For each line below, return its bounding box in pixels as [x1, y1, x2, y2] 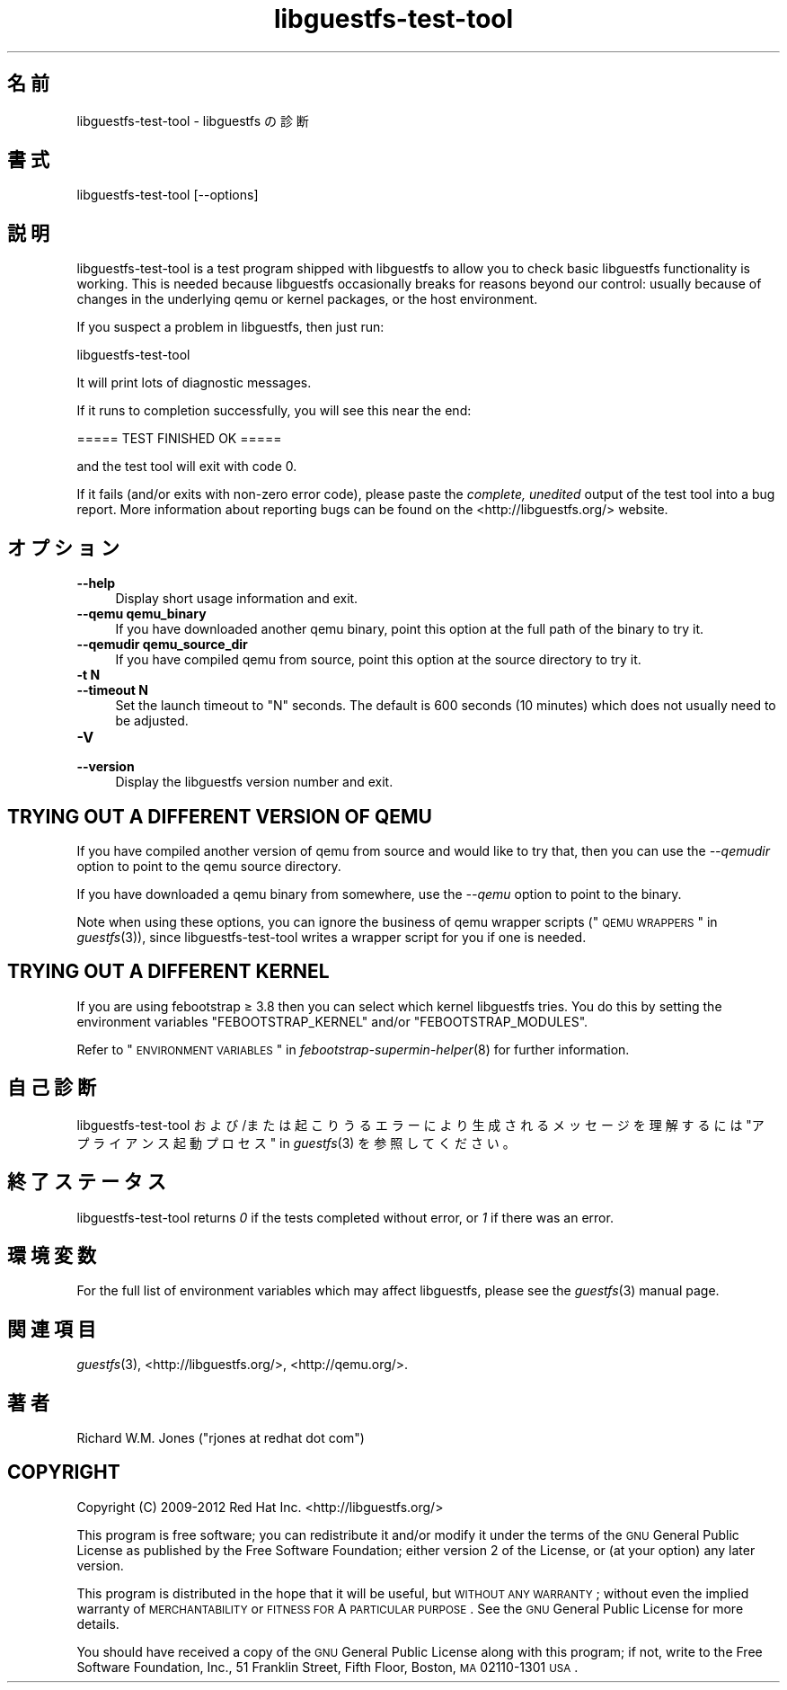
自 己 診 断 [7, 1076, 96, 1099]
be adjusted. [115, 713, 189, 729]
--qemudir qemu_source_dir [76, 636, 248, 653]
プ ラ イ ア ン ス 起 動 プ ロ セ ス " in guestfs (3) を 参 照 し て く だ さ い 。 [76, 1134, 516, 1151]
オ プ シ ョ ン [7, 536, 119, 559]
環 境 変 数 [7, 1243, 96, 1267]
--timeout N [76, 682, 148, 698]
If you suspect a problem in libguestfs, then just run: [76, 319, 385, 335]
